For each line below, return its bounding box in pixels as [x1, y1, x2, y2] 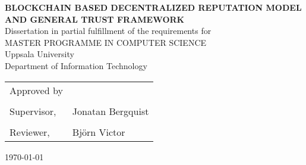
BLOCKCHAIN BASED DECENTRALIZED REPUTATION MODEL [5, 1, 302, 13]
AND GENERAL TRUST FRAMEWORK [5, 13, 185, 25]
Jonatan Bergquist [72, 104, 149, 118]
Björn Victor [72, 124, 125, 139]
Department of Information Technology [5, 59, 147, 71]
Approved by [10, 83, 63, 97]
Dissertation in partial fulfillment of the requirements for [5, 24, 212, 37]
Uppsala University [5, 48, 74, 60]
